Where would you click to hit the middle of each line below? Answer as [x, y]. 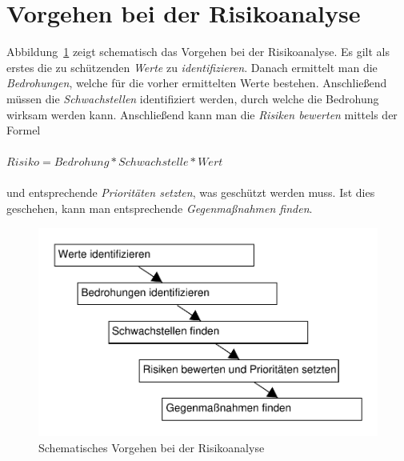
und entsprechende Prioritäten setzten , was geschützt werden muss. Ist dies [191, 192]
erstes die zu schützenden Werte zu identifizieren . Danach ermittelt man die [192, 67]
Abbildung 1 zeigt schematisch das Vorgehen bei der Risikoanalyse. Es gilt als [198, 52]
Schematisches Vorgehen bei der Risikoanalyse [152, 447]
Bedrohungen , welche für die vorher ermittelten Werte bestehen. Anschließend [197, 83]
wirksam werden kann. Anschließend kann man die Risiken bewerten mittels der [202, 114]
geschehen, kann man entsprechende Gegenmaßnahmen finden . [160, 208]
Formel [24, 130]
